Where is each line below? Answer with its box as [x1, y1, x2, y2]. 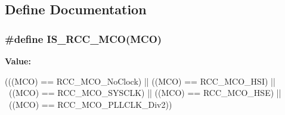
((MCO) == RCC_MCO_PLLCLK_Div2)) [8, 98, 172, 110]
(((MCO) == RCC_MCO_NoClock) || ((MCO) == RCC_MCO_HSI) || [5, 74, 275, 87]
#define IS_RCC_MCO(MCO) [5, 31, 162, 46]
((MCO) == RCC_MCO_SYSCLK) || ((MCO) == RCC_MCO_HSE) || [8, 86, 281, 99]
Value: [5, 55, 31, 67]
